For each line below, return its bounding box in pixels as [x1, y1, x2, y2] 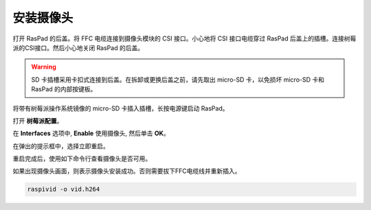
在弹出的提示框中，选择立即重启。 [12, 141, 109, 150]
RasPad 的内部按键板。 [31, 85, 97, 93]
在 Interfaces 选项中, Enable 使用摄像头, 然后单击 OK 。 [12, 129, 170, 137]
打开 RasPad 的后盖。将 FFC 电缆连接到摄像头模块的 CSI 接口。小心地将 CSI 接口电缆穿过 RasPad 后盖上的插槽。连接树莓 [12, 34, 357, 43]
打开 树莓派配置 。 [12, 117, 63, 125]
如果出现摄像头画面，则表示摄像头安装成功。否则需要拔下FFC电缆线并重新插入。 [12, 167, 241, 175]
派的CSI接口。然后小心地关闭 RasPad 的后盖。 [12, 43, 144, 51]
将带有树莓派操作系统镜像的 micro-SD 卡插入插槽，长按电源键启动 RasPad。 [12, 104, 229, 113]
